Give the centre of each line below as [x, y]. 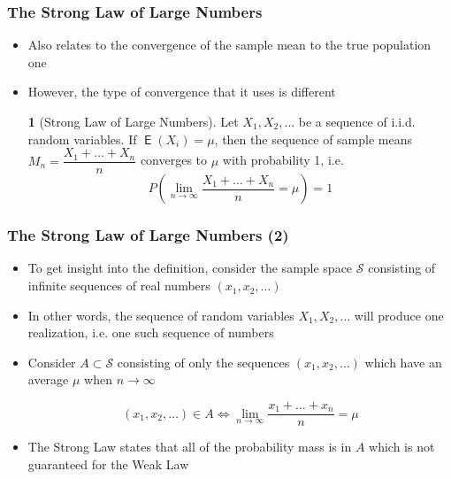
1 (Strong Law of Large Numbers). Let [133, 121]
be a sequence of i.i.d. [357, 121]
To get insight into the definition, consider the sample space [190, 268]
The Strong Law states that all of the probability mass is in [190, 447]
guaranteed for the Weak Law [108, 464]
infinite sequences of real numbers [119, 286]
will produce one [399, 315]
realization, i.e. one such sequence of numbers [151, 332]
